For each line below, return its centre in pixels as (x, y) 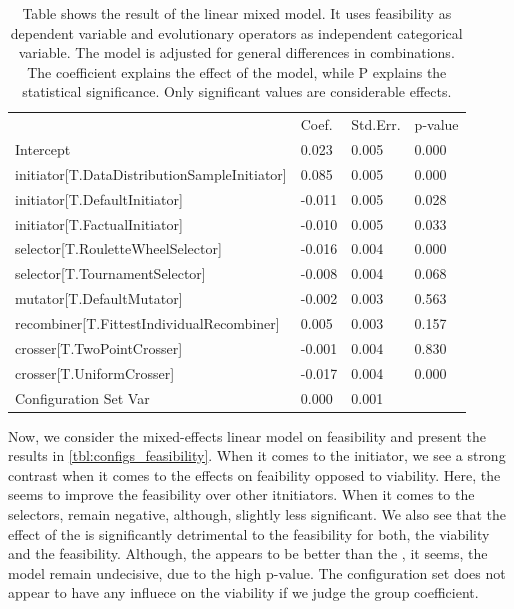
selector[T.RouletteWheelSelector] (118, 248)
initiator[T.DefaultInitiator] (99, 198)
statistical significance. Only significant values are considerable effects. (237, 91)
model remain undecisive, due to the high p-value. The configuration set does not (257, 572)
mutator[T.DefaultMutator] (99, 298)
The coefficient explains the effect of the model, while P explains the (237, 71)
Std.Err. (376, 124)
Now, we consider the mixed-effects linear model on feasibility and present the (247, 435)
